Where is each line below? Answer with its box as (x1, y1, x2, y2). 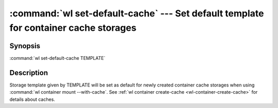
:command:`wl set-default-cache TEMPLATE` (9, 55, 106, 61)
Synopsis (9, 41, 41, 50)
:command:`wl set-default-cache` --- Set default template (9, 8, 264, 19)
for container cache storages (9, 22, 136, 33)
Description (9, 68, 48, 77)
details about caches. (9, 96, 55, 102)
